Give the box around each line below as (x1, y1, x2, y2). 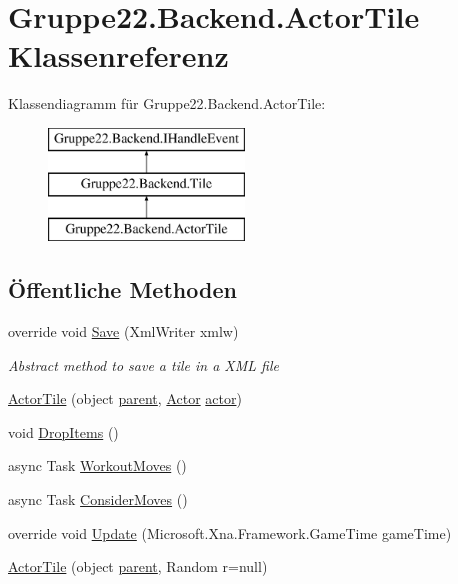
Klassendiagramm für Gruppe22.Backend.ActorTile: (8, 93, 326, 114)
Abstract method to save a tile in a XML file (8, 354, 279, 375)
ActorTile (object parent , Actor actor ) (8, 388, 242, 409)
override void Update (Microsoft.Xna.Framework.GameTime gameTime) (8, 522, 452, 543)
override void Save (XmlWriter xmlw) (8, 321, 239, 342)
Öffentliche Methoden (8, 274, 237, 305)
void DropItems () (8, 421, 119, 442)
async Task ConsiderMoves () (8, 489, 188, 510)
